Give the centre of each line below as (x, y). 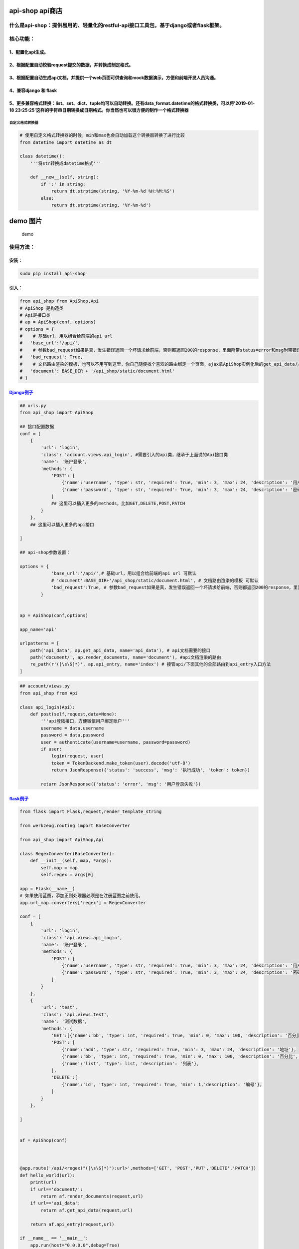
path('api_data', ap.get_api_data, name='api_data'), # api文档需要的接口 (120, 650)
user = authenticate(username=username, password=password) (116, 742)
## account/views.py (45, 686)
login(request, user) (77, 756)
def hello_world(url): (47, 1175)
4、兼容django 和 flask (33, 90)
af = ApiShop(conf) (43, 1140)
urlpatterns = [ (40, 643)
